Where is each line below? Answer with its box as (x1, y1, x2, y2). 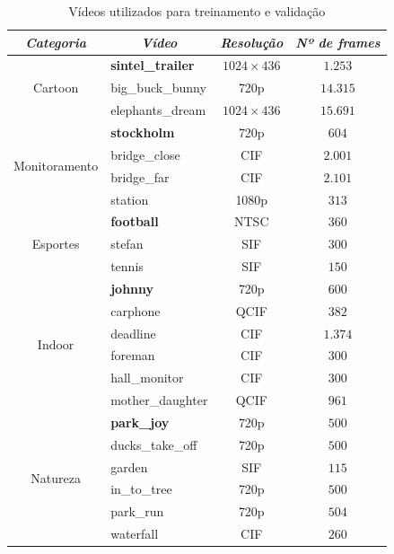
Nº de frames (295, 32, 381, 51)
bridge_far (110, 167, 170, 186)
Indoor (37, 334, 74, 353)
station (110, 189, 149, 208)
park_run (110, 502, 164, 521)
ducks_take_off (110, 435, 197, 453)
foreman (110, 346, 155, 365)
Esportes (31, 234, 80, 253)
